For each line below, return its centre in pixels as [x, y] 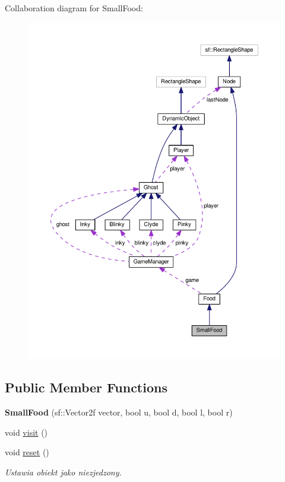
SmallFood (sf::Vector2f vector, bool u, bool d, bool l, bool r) [119, 412]
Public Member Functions [86, 387]
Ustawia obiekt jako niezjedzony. [63, 472]
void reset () [27, 452]
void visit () [26, 432]
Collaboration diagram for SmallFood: [74, 8]
